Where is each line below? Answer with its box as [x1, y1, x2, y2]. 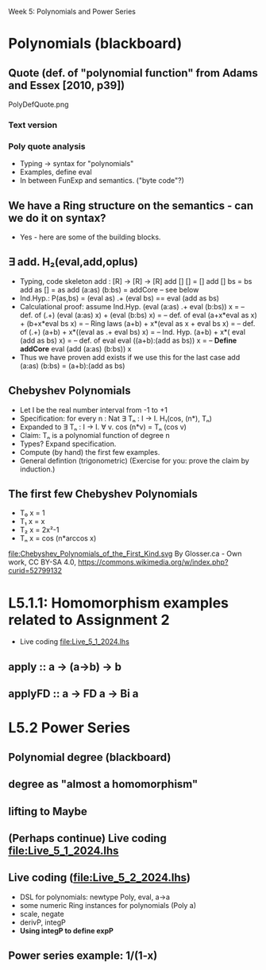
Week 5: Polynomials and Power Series [8, 7, 137, 16]
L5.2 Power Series [8, 719, 131, 737]
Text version [8, 119, 58, 130]
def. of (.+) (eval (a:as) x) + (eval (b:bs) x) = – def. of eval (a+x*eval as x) [19, 310, 258, 320]
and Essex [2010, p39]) [8, 79, 125, 92]
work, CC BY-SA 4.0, [8, 557, 77, 567]
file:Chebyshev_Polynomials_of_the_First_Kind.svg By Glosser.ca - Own [8, 549, 242, 559]
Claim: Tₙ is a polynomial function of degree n [19, 430, 170, 440]
